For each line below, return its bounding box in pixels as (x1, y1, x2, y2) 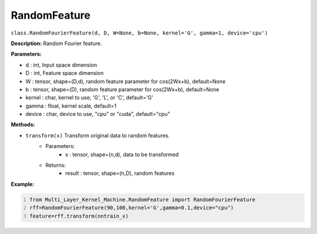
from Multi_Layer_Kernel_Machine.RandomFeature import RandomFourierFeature (29, 196, 255, 203)
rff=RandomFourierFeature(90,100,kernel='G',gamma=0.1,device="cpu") (29, 205, 234, 211)
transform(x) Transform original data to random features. (25, 132, 170, 139)
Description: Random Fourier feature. (11, 40, 102, 47)
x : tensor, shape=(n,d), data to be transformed (65, 151, 179, 158)
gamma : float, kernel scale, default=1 (25, 102, 117, 109)
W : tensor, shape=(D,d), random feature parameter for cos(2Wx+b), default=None (25, 78, 226, 85)
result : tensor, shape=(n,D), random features (65, 170, 175, 177)
